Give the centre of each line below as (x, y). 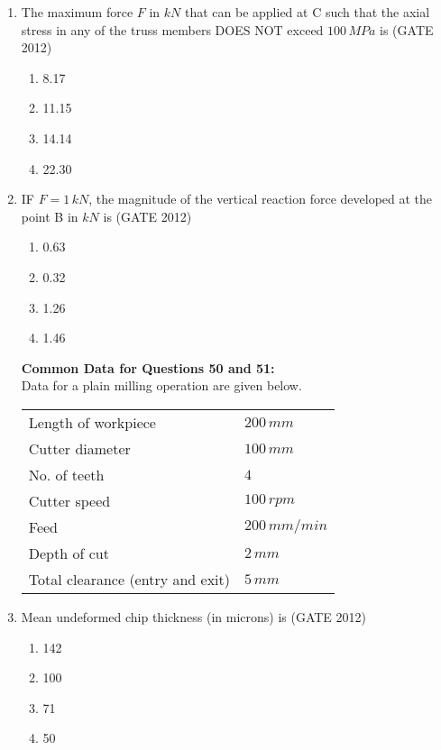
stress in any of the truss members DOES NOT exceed (172, 29)
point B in (50, 216)
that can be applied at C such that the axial (307, 12)
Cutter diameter (79, 448)
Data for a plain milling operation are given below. (161, 385)
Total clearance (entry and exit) (129, 579)
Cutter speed (69, 500)
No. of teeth (66, 474)
